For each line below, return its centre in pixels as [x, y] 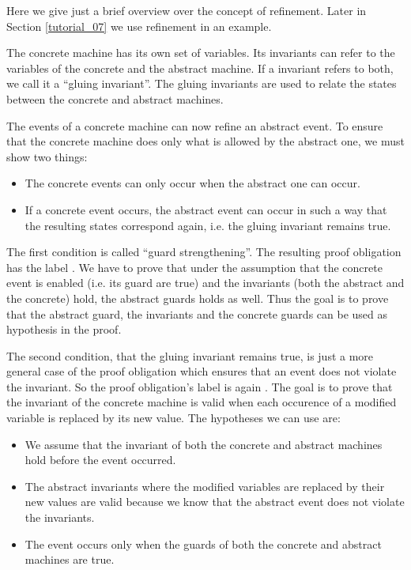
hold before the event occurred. [100, 460]
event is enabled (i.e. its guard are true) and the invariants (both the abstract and [205, 283]
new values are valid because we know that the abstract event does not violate [215, 502]
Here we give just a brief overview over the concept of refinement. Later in [187, 10]
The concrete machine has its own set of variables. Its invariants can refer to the [201, 53]
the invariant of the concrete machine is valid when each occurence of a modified [202, 402]
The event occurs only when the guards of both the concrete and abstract [203, 544]
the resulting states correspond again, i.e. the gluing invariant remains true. [208, 225]
